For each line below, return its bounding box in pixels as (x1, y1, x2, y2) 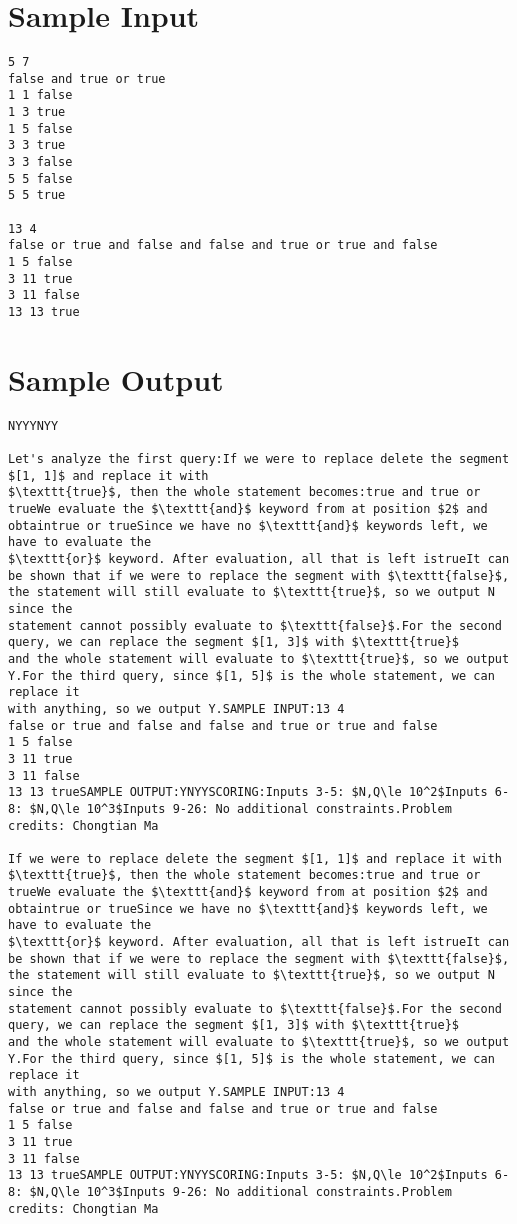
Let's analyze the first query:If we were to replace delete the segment (8, 452, 510, 467)
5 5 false (8, 171, 73, 186)
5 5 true (8, 188, 66, 203)
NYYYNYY (8, 418, 59, 433)
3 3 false (8, 155, 73, 170)
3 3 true (8, 138, 66, 153)
